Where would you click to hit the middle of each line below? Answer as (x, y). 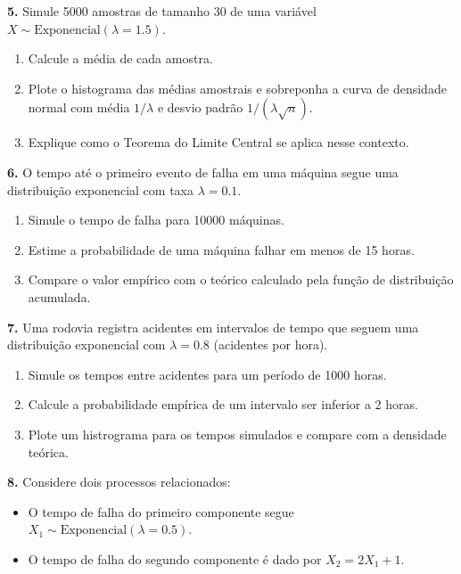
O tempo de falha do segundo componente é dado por (175, 558)
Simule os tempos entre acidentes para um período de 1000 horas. (207, 374)
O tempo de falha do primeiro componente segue (161, 511)
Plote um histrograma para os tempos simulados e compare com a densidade (237, 434)
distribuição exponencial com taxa (100, 189)
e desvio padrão (200, 107)
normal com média (79, 107)
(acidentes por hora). (271, 344)
